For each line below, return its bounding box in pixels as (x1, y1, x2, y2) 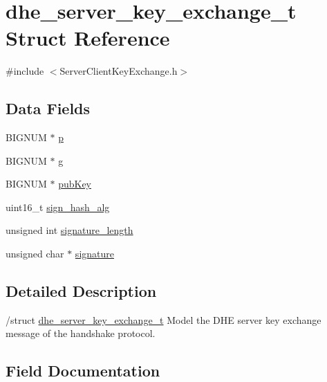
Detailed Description (6, 280, 157, 302)
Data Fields (6, 98, 91, 119)
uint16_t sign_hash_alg (6, 199, 110, 214)
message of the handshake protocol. (6, 326, 156, 340)
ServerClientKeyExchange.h (59, 64, 178, 78)
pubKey (58, 176, 91, 191)
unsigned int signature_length (6, 223, 133, 237)
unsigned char (6, 246, 64, 261)
